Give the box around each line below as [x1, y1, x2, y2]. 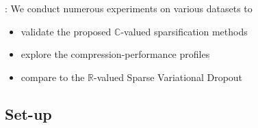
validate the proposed [21, 24, 112, 38]
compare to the [21, 69, 85, 84]
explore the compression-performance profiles [21, 47, 210, 61]
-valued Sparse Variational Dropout [94, 69, 243, 84]
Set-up [5, 103, 52, 124]
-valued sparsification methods [120, 24, 248, 38]
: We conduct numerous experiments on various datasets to [5, 1, 253, 15]
